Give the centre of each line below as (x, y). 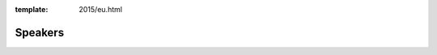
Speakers (40, 32)
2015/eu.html (101, 9)
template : (32, 9)
